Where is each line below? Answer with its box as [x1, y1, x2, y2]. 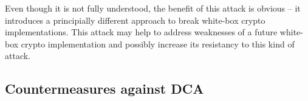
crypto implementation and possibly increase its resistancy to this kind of [21, 37, 295, 50]
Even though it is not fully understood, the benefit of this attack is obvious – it [5, 2, 301, 14]
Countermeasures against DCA [5, 79, 204, 98]
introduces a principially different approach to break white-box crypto [5, 13, 265, 26]
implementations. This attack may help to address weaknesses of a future [5, 26, 278, 38]
